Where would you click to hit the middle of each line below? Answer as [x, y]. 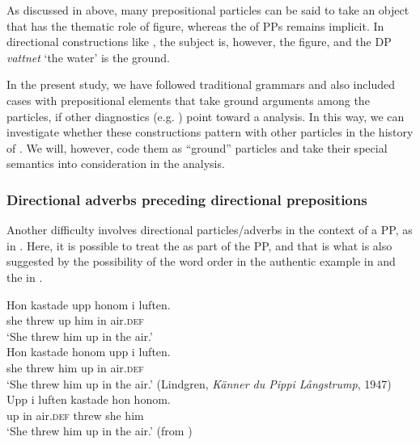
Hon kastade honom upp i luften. [89, 352]
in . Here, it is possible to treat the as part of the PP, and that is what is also [199, 245]
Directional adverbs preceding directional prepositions [187, 199]
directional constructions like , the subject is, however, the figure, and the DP [199, 42]
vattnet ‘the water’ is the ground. [88, 57]
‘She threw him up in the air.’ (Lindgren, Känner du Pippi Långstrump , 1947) [199, 383]
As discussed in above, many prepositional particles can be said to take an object [208, 10]
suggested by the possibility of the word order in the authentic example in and [201, 261]
